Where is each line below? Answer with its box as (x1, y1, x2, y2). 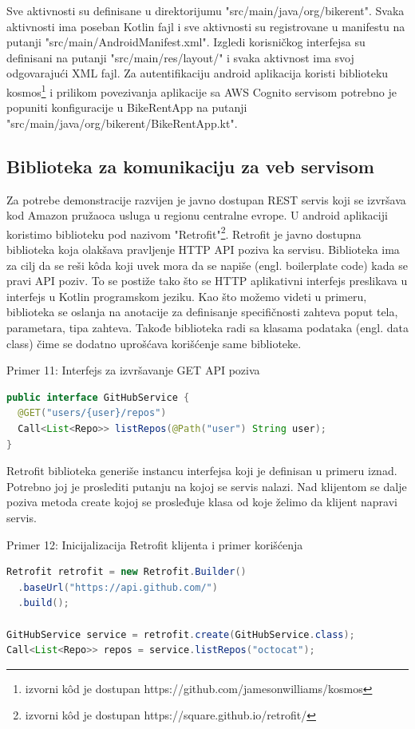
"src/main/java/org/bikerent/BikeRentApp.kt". (6, 114, 238, 131)
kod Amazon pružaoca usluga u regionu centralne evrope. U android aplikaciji (6, 207, 388, 224)
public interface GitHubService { (6, 391, 190, 403)
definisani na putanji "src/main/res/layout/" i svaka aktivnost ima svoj (6, 49, 354, 65)
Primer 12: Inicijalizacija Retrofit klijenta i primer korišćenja (6, 536, 303, 553)
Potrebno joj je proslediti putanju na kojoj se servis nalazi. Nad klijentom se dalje (6, 477, 407, 494)
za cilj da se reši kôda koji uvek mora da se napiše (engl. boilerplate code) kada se (6, 256, 408, 273)
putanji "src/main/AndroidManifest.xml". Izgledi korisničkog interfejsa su (6, 34, 366, 50)
